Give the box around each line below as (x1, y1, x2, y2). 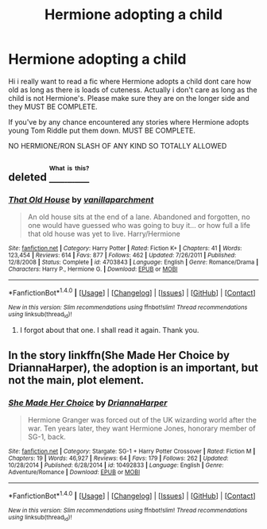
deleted (8, 171, 48, 184)
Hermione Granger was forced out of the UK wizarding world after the (27, 415, 257, 424)
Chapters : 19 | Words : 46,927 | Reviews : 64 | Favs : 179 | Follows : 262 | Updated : (8, 454, 229, 462)
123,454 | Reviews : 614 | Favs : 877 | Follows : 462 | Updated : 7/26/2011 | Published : (8, 252, 237, 260)
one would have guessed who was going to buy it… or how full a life (27, 221, 250, 230)
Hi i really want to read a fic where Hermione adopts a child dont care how (8, 76, 252, 86)
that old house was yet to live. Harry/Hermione (27, 229, 180, 239)
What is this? (48, 164, 90, 172)
